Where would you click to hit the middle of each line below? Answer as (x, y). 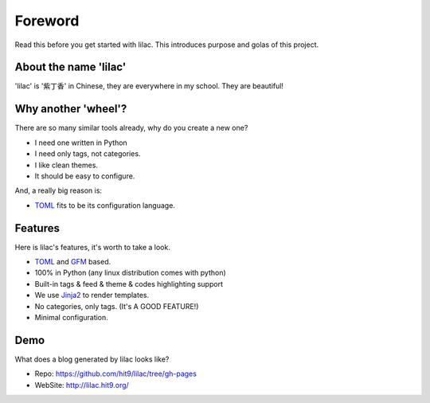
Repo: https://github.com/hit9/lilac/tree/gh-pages (115, 374)
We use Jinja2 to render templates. (92, 295)
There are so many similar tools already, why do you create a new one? (131, 128)
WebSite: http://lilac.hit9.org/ (82, 385)
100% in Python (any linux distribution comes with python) (130, 273)
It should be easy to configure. (85, 176)
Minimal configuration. (72, 317)
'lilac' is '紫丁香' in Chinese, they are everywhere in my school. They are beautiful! (149, 86)
